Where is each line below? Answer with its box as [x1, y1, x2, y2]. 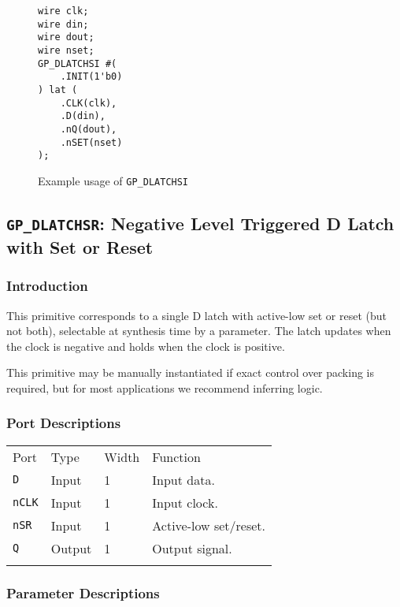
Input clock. [152, 493, 218, 512]
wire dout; [38, 32, 94, 43]
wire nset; [38, 44, 94, 56]
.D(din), [60, 110, 106, 122]
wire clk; [38, 6, 89, 17]
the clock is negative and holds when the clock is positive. [6, 337, 285, 354]
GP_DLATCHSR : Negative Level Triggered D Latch [6, 210, 394, 235]
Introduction [6, 276, 88, 296]
